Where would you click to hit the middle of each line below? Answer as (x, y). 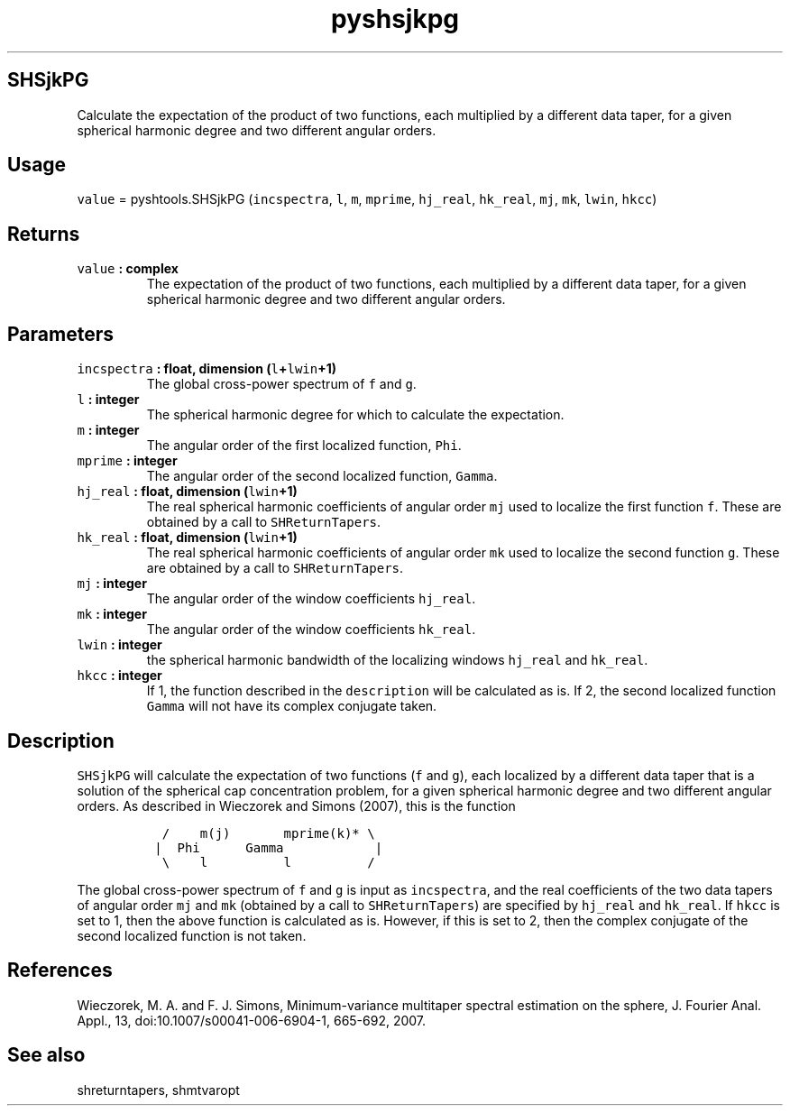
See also (46, 1055)
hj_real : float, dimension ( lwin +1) (187, 492)
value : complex (128, 269)
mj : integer (112, 584)
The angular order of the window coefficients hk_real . (311, 630)
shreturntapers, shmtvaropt (158, 1090)
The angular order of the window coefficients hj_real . (311, 599)
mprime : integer (127, 461)
